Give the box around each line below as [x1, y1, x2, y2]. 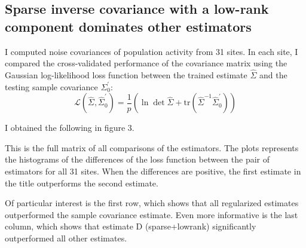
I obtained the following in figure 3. [5, 121, 134, 134]
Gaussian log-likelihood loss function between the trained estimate [5, 69, 247, 81]
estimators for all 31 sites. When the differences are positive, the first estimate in [5, 164, 301, 177]
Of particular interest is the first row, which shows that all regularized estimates [5, 197, 299, 209]
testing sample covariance [5, 80, 98, 93]
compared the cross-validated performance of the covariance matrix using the [5, 57, 287, 69]
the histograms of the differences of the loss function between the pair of [5, 153, 270, 166]
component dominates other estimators [5, 17, 252, 35]
